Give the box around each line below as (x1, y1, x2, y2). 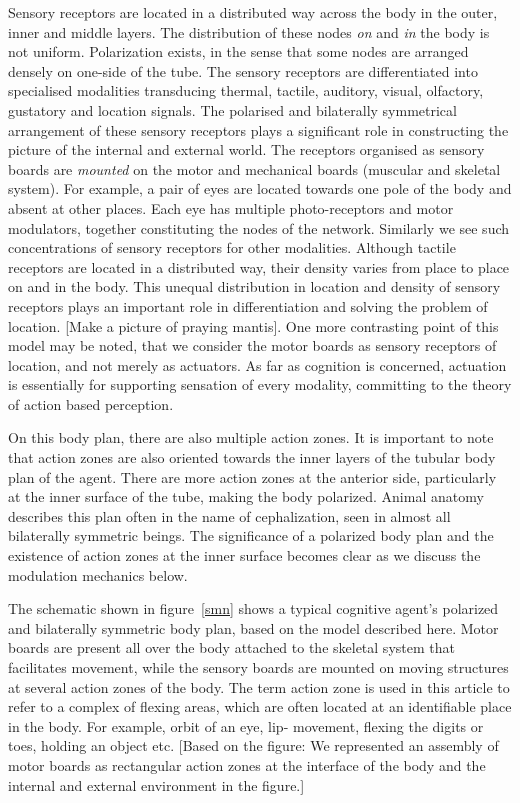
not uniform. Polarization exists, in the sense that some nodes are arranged (8, 41, 469, 62)
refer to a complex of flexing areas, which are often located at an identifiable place (8, 696, 512, 717)
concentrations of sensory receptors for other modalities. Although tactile (8, 237, 456, 258)
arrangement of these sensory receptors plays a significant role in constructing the (8, 119, 509, 140)
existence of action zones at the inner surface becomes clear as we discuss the (8, 545, 481, 566)
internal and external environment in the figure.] (8, 774, 305, 795)
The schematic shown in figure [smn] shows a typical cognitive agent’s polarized (8, 598, 499, 619)
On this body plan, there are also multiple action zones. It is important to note (8, 427, 494, 448)
